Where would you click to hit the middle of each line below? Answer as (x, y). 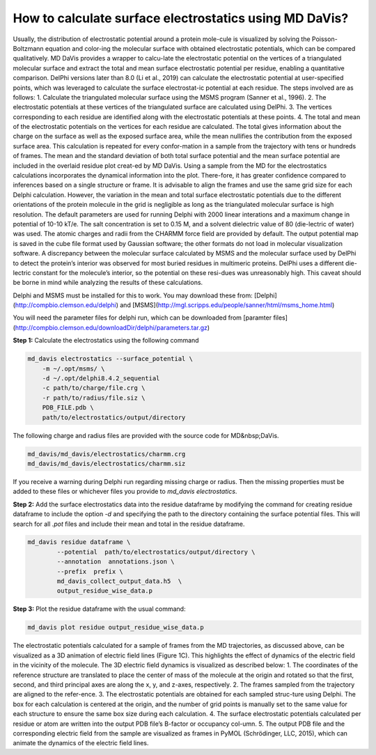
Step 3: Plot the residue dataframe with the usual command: (99, 609)
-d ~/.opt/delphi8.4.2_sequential (101, 379)
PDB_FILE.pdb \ (68, 408)
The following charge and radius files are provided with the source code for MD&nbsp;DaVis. (146, 435)
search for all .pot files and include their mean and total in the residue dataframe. (129, 524)
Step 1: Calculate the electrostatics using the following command (106, 341)
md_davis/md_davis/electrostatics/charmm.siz (107, 464)
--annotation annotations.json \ (116, 562)
